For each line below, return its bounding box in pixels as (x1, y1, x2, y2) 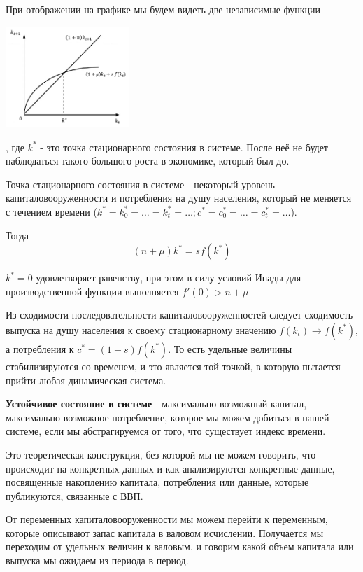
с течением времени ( (6, 204, 97, 218)
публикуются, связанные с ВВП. (6, 488, 143, 503)
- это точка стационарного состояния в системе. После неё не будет (40, 139, 328, 154)
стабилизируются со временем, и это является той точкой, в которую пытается (6, 358, 341, 373)
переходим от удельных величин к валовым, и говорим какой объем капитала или (6, 539, 354, 554)
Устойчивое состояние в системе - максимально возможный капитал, (6, 396, 307, 411)
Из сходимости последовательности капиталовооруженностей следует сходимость (6, 307, 353, 322)
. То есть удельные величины (168, 341, 292, 356)
